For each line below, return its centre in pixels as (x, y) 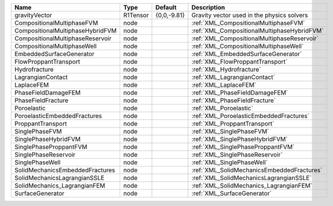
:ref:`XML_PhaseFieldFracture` (234, 100)
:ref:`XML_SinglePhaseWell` (230, 162)
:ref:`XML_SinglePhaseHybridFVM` (240, 139)
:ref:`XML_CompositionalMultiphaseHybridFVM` (258, 31)
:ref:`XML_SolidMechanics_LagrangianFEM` (252, 186)
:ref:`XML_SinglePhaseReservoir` (237, 155)
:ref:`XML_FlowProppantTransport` (240, 62)
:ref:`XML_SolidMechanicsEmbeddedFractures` (257, 170)
